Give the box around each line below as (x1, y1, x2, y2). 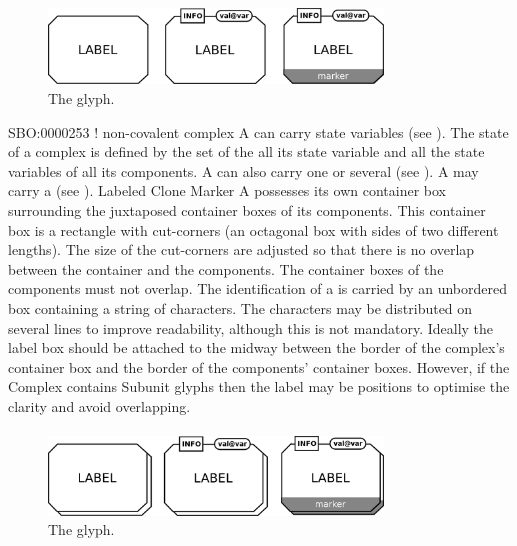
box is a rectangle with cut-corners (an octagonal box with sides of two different (8, 219, 499, 240)
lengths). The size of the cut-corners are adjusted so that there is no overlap (8, 239, 475, 260)
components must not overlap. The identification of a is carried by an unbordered (8, 278, 507, 299)
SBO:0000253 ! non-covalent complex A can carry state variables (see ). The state (8, 121, 509, 142)
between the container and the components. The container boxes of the (8, 258, 444, 279)
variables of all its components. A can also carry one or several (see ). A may (8, 160, 479, 181)
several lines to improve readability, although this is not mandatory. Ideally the (8, 317, 494, 338)
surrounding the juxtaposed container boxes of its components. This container (8, 199, 486, 220)
